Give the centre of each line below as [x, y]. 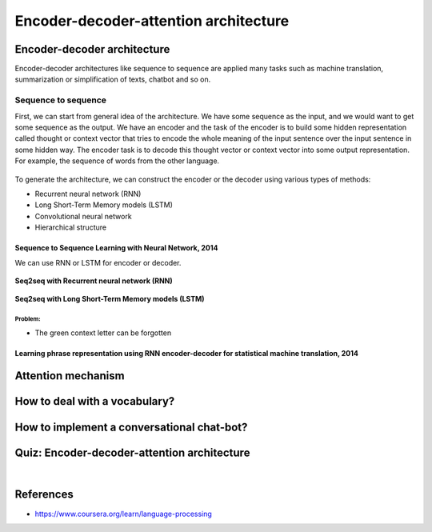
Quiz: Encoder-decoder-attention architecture [132, 452]
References [44, 495]
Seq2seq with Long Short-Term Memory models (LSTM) [110, 299]
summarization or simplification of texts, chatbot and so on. [113, 79]
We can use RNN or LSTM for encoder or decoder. [98, 262]
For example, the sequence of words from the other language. [117, 161]
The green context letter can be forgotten [103, 333]
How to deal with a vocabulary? [95, 401]
